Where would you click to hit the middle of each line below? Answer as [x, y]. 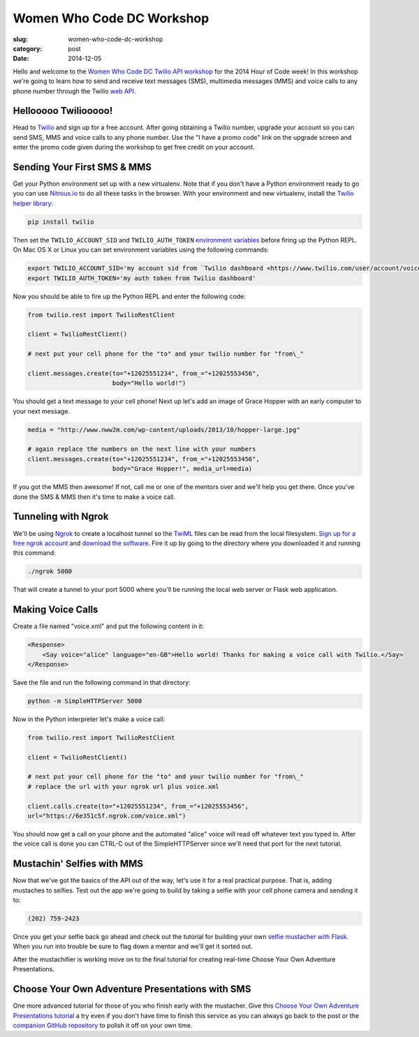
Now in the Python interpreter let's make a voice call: [89, 719]
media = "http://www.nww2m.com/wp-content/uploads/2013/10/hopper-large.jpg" [164, 429]
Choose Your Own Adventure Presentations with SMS [132, 989]
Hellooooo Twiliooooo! [63, 111]
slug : [20, 39]
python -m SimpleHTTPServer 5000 [85, 701]
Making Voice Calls [56, 610]
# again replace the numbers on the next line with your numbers [142, 449]
